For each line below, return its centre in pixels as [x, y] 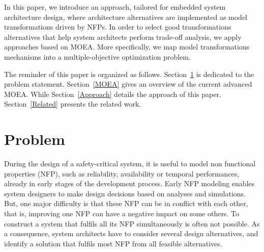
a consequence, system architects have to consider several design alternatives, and [131, 233]
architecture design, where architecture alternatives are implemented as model [126, 17]
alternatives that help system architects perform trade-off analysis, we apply [123, 36]
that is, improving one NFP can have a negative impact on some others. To [122, 213]
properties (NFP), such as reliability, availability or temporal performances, [122, 173]
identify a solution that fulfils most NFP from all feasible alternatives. [113, 243]
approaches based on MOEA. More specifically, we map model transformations [127, 47]
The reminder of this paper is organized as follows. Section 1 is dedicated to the [129, 74]
